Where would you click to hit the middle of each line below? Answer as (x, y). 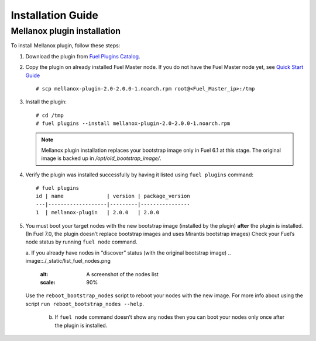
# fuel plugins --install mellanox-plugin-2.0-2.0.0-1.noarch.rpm (133, 123)
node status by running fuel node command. (81, 242)
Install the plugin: (46, 102)
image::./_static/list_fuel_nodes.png (68, 261)
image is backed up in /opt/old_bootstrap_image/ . (101, 158)
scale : (48, 282)
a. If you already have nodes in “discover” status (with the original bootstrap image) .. (128, 253)
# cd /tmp (50, 115)
